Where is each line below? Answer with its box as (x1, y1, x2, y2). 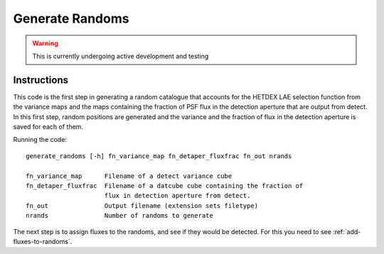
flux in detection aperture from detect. (104, 192, 251, 200)
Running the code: (13, 136, 68, 144)
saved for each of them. (13, 123, 83, 131)
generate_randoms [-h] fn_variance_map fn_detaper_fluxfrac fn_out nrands (26, 152, 292, 160)
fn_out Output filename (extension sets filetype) (26, 201, 259, 209)
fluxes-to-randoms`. (13, 237, 73, 245)
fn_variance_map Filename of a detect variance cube (26, 172, 233, 180)
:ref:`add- (333, 227, 361, 236)
